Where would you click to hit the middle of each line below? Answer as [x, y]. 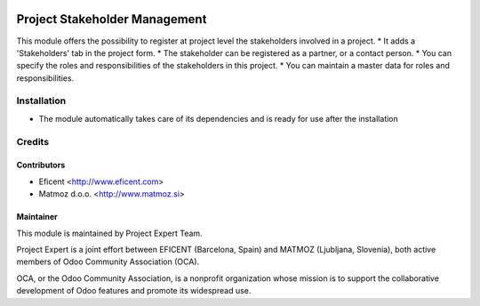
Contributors [41, 165]
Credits [32, 141]
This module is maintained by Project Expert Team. [110, 233]
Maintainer [37, 217]
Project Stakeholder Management [112, 19]
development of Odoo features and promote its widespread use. [134, 291]
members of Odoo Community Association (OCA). [108, 262]
